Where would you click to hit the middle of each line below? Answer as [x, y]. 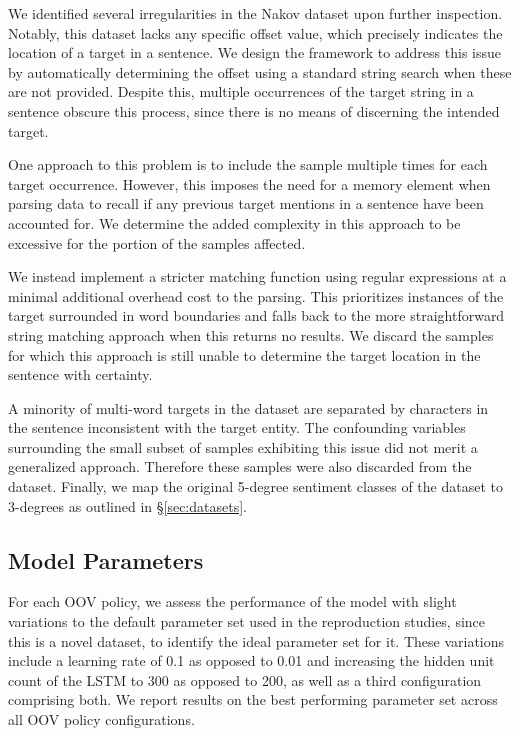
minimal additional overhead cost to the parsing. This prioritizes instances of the [256, 295]
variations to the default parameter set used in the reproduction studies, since [247, 621]
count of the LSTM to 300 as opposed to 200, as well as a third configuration [245, 679]
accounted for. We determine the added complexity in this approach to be [234, 222]
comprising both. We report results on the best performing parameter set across [253, 699]
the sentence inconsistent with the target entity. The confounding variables [237, 427]
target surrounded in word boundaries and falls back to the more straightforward [256, 315]
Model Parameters [106, 559]
